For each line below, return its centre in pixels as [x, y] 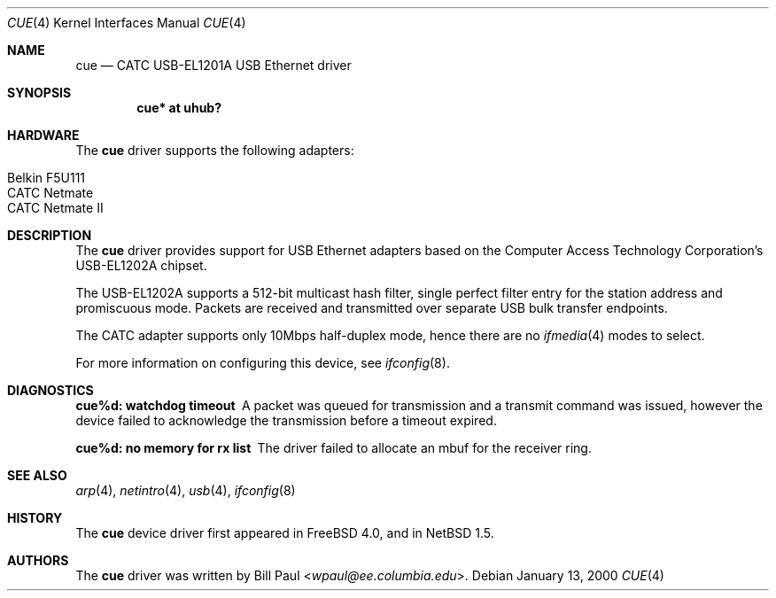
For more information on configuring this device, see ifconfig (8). [263, 363]
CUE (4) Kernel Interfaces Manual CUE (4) [127, 23]
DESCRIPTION [50, 235]
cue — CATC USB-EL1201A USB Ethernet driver [213, 65]
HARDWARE [43, 135]
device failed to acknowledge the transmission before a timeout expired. [286, 420]
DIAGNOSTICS [50, 390]
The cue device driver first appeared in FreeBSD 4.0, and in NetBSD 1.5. [285, 533]
